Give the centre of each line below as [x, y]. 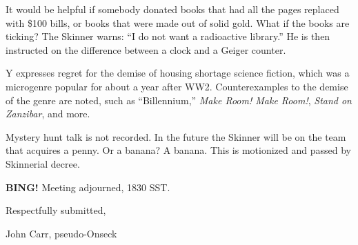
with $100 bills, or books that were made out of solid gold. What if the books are [178, 22]
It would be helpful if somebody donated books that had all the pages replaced [172, 9]
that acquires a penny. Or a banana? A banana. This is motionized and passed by [178, 150]
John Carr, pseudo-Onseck [61, 233]
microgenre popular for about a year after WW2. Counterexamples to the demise [177, 86]
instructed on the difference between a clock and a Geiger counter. [146, 49]
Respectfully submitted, [56, 210]
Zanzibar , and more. [48, 114]
